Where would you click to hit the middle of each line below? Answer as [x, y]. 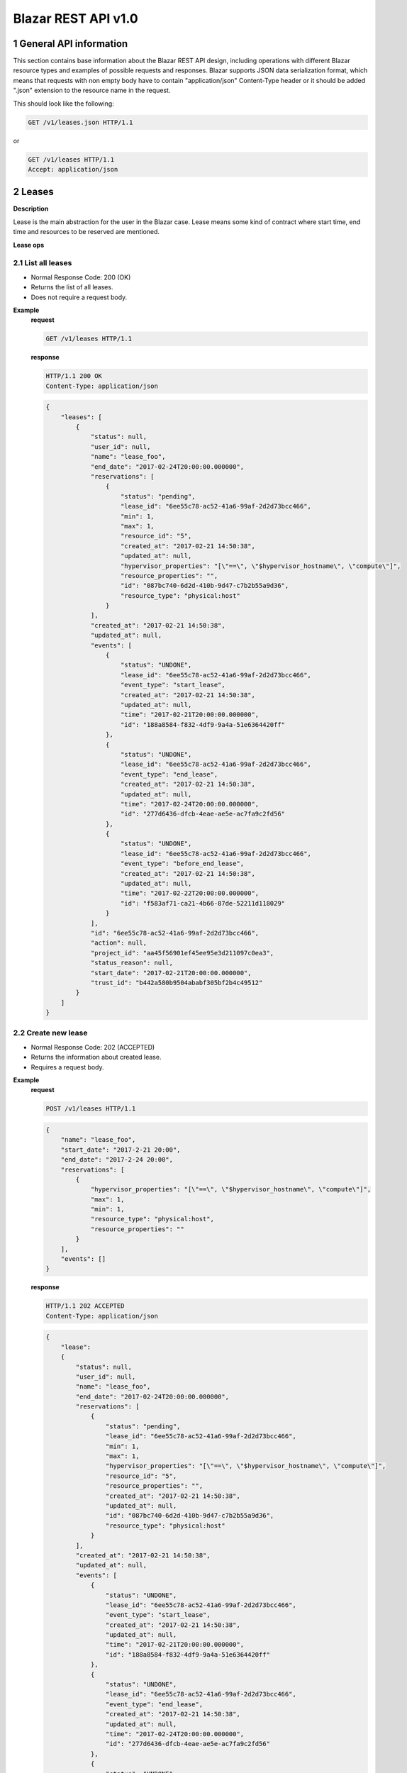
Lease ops [29, 245]
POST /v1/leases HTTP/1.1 [91, 1109]
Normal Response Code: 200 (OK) [81, 277]
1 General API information [71, 44]
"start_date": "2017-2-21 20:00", [121, 1150]
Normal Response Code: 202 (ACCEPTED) [93, 1047]
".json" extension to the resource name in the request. [92, 90]
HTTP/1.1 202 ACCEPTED [85, 1306]
